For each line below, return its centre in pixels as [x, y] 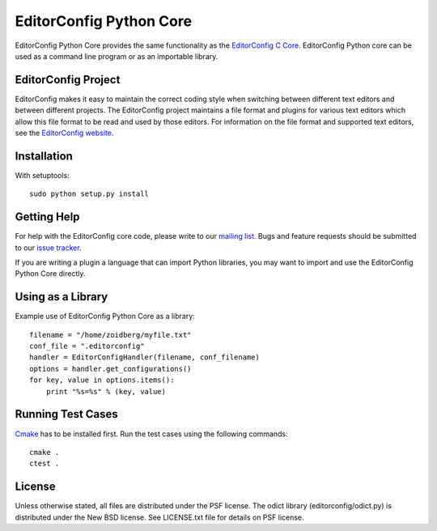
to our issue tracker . [48, 248]
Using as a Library [62, 297]
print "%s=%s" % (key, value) [106, 391]
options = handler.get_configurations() [110, 369]
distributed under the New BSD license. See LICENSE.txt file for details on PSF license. [159, 517]
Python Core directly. [50, 274]
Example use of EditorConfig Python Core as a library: [105, 316]
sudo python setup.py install [89, 194]
